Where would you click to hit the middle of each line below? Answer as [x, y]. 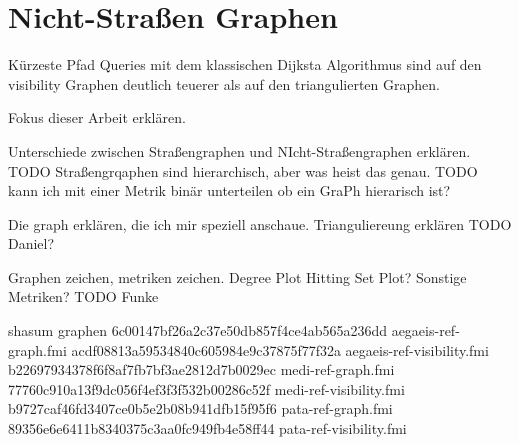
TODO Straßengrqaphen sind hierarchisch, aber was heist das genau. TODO [243, 170]
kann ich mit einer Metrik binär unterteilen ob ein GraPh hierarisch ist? [229, 190]
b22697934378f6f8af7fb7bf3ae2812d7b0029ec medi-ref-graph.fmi [201, 369]
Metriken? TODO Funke [83, 296]
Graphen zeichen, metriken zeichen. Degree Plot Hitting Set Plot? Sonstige [237, 276]
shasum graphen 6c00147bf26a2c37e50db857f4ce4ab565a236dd [197, 330]
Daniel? [31, 243]
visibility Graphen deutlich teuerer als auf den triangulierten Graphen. [224, 83]
